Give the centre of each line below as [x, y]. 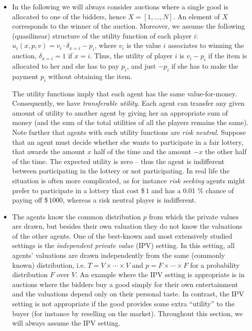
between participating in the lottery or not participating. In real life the [121, 171]
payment [25, 76]
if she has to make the [205, 65]
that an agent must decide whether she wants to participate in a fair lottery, [128, 142]
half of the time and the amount [142, 151]
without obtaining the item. [90, 76]
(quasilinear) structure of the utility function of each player [102, 35]
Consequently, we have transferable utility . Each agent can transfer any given [128, 103]
